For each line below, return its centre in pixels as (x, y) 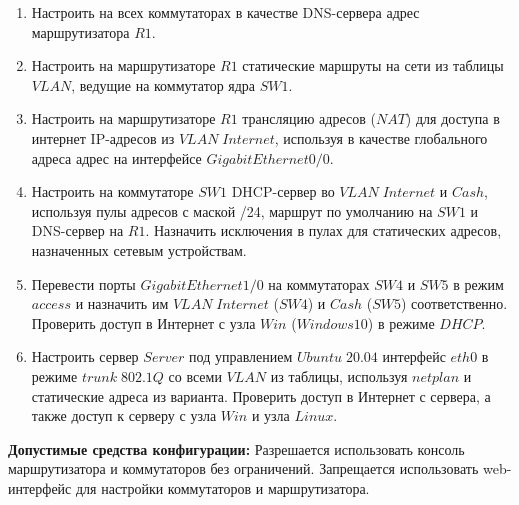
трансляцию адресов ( (309, 118)
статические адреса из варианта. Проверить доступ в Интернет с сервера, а (261, 395)
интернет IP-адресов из (103, 137)
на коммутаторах (319, 283)
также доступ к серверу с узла (124, 415)
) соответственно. (454, 303)
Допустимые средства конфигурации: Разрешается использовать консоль (236, 448)
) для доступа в (452, 118)
